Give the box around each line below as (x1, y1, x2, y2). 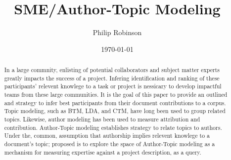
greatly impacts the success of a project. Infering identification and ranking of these (4, 74, 220, 82)
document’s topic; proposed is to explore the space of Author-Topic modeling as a (4, 140, 215, 148)
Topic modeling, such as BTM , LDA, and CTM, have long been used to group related (4, 107, 226, 115)
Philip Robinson (92, 27, 142, 38)
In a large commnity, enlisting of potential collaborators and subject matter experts (4, 66, 220, 74)
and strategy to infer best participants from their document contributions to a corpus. (4, 98, 226, 107)
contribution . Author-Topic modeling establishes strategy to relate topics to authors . (4, 123, 222, 131)
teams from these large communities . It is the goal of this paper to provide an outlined (4, 90, 228, 99)
